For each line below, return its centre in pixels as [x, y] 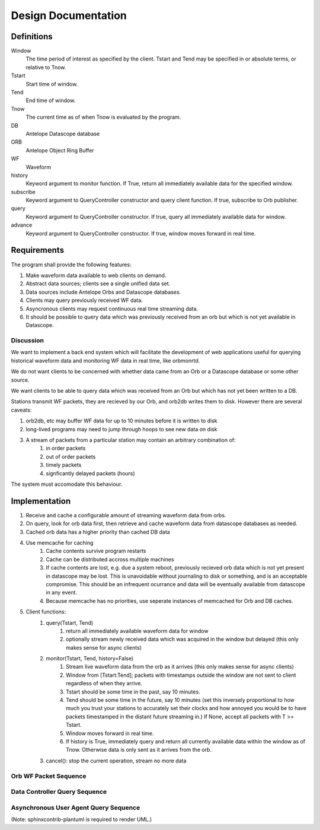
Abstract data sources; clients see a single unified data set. [98, 284]
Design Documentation [69, 15]
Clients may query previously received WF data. [84, 300]
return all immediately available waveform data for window [137, 631]
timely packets [64, 465]
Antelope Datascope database [63, 133]
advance [22, 225]
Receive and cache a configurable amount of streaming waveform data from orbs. [126, 515]
